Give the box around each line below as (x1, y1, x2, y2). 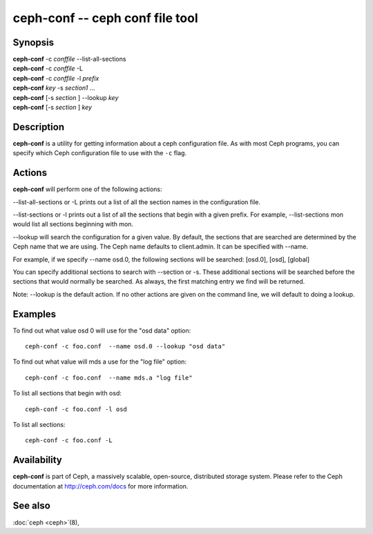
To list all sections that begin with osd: (12, 389, 122, 397)
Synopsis (12, 37, 55, 48)
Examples (12, 308, 57, 320)
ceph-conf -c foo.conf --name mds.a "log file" (25, 373, 193, 382)
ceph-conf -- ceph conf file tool (12, 10, 198, 26)
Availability (12, 454, 62, 466)
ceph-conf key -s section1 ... (12, 83, 95, 92)
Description (12, 121, 65, 132)
